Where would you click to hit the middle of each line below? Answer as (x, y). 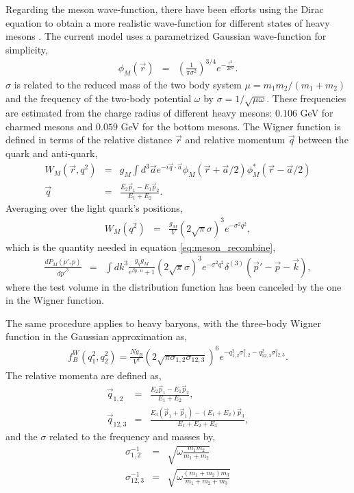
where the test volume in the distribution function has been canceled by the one (174, 286)
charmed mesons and (49, 126)
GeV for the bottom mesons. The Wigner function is (231, 126)
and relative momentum (235, 140)
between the (323, 140)
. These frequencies (306, 98)
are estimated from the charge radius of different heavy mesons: (139, 113)
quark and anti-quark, (52, 153)
